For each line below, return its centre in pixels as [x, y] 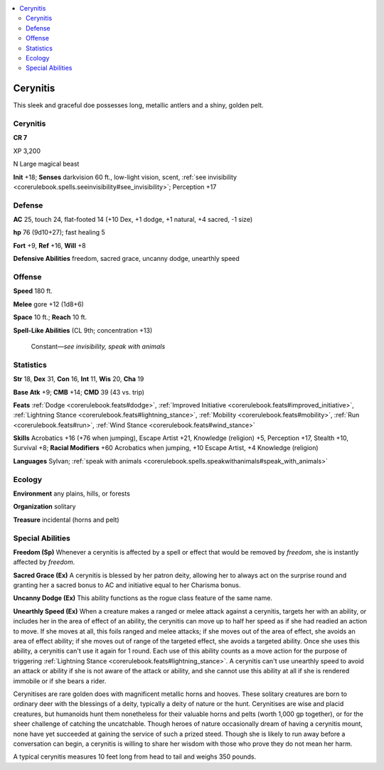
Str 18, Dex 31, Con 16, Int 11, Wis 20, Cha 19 [79, 379]
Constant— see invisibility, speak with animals [98, 346]
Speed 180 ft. [33, 291]
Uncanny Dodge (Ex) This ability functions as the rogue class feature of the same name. [143, 598]
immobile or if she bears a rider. [60, 681]
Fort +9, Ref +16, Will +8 [49, 245]
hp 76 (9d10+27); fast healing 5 [59, 232]
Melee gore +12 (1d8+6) [49, 304]
